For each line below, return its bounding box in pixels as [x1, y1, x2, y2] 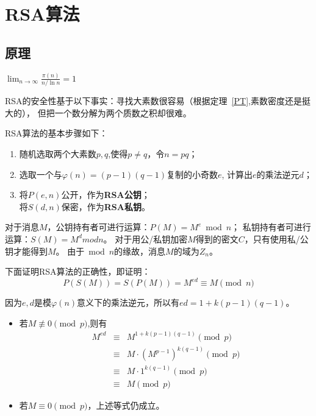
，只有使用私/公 [244, 232, 309, 245]
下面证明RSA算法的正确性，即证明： [5, 265, 151, 278]
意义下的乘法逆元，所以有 [77, 296, 180, 309]
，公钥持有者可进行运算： [47, 220, 150, 233]
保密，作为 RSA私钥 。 [61, 200, 150, 213]
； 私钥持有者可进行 [231, 220, 311, 233]
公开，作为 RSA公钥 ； [61, 188, 150, 201]
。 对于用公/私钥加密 [103, 232, 188, 245]
